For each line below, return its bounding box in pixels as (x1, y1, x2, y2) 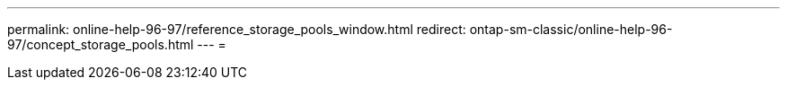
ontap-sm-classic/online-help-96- (469, 22, 673, 37)
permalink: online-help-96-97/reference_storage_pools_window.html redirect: (7, 22, 466, 37)
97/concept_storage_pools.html (7, 37, 194, 52)
